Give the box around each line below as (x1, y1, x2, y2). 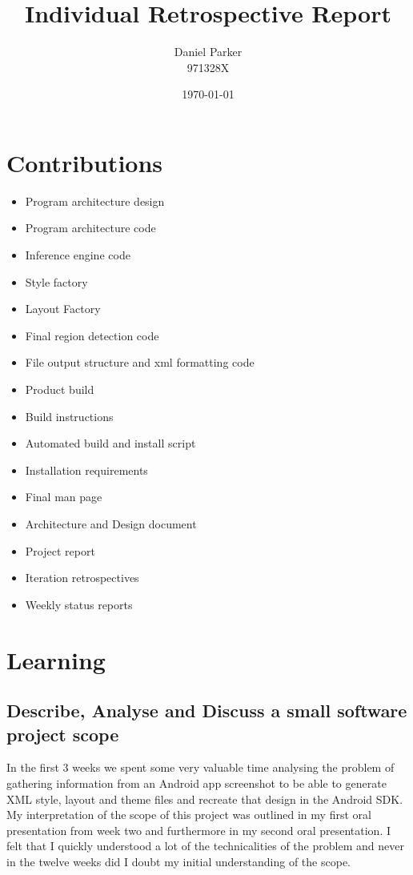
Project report (25, 542, 95, 559)
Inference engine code (25, 247, 130, 263)
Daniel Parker (174, 43, 243, 60)
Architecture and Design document (25, 515, 197, 532)
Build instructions (25, 407, 114, 424)
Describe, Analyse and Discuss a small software (6, 698, 407, 723)
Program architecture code (25, 219, 156, 236)
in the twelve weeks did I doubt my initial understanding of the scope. (6, 853, 351, 869)
